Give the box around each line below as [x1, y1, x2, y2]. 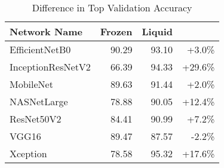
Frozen [100, 25, 133, 38]
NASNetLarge [10, 94, 68, 108]
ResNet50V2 [10, 112, 62, 126]
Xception [10, 146, 47, 160]
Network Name [10, 25, 82, 38]
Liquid [142, 25, 173, 38]
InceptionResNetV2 [10, 60, 91, 74]
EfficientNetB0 [10, 42, 71, 56]
